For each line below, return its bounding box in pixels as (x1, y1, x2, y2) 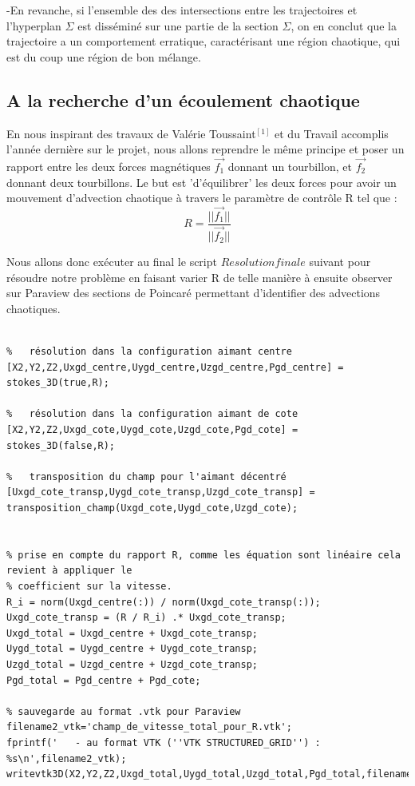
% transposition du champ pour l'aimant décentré (6, 470, 287, 482)
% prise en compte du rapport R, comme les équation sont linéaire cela (6, 549, 401, 561)
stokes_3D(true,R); (6, 377, 109, 389)
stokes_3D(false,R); (6, 439, 116, 451)
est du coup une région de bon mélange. (6, 48, 201, 65)
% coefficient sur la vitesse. (6, 580, 172, 592)
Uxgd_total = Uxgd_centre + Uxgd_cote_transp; (6, 627, 258, 639)
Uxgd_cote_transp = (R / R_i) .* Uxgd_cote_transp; (6, 612, 287, 624)
